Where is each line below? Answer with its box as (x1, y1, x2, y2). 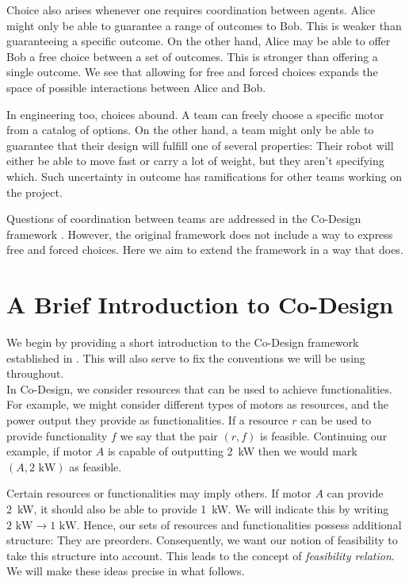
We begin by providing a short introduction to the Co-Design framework (6, 334, 359, 351)
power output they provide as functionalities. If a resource (6, 412, 289, 428)
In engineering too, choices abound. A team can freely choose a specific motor (6, 106, 384, 122)
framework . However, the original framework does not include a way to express (6, 225, 393, 242)
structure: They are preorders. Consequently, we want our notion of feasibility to (6, 532, 398, 548)
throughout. (6, 365, 64, 382)
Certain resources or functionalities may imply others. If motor (6, 485, 312, 501)
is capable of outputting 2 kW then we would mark (107, 443, 357, 459)
